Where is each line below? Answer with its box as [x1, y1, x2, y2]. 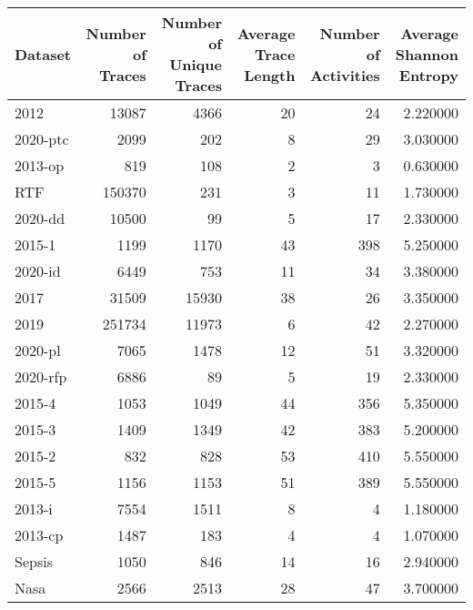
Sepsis [15, 551, 53, 572]
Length [244, 64, 296, 86]
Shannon [395, 43, 458, 65]
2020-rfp [15, 366, 67, 387]
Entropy [398, 64, 458, 86]
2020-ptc [15, 128, 69, 149]
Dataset [15, 43, 72, 65]
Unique [169, 54, 222, 75]
